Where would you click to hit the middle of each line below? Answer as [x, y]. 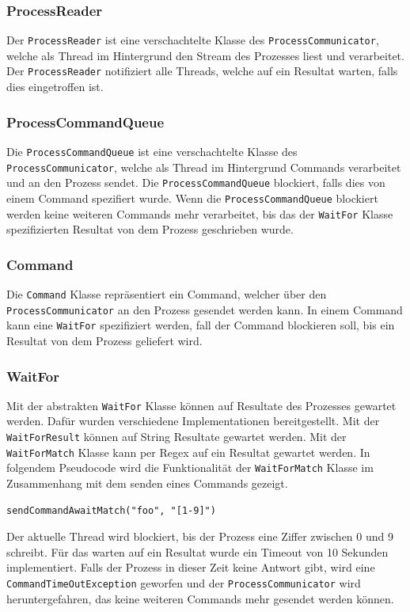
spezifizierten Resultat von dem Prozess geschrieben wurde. [150, 229]
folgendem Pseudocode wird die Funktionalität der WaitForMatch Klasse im [190, 468]
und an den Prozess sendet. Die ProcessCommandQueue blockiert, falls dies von [196, 182]
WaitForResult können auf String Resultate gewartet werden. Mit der [177, 437]
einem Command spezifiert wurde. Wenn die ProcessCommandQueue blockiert [192, 198]
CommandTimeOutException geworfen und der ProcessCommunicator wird [184, 583]
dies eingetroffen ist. [55, 87]
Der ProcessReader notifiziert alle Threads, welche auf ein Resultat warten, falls [202, 71]
